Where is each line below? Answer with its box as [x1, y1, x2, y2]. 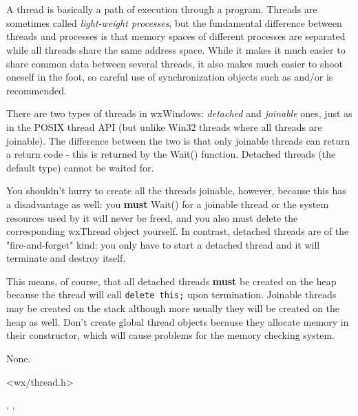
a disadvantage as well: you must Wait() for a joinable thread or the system [6, 196, 329, 211]
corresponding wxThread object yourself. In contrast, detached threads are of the [6, 224, 349, 238]
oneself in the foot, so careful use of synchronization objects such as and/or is [6, 70, 333, 84]
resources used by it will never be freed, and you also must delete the [6, 210, 298, 225]
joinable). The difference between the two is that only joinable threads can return [6, 133, 350, 147]
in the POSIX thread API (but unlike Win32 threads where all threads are [6, 119, 322, 134]
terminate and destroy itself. [6, 251, 126, 265]
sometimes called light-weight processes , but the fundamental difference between [6, 15, 342, 30]
